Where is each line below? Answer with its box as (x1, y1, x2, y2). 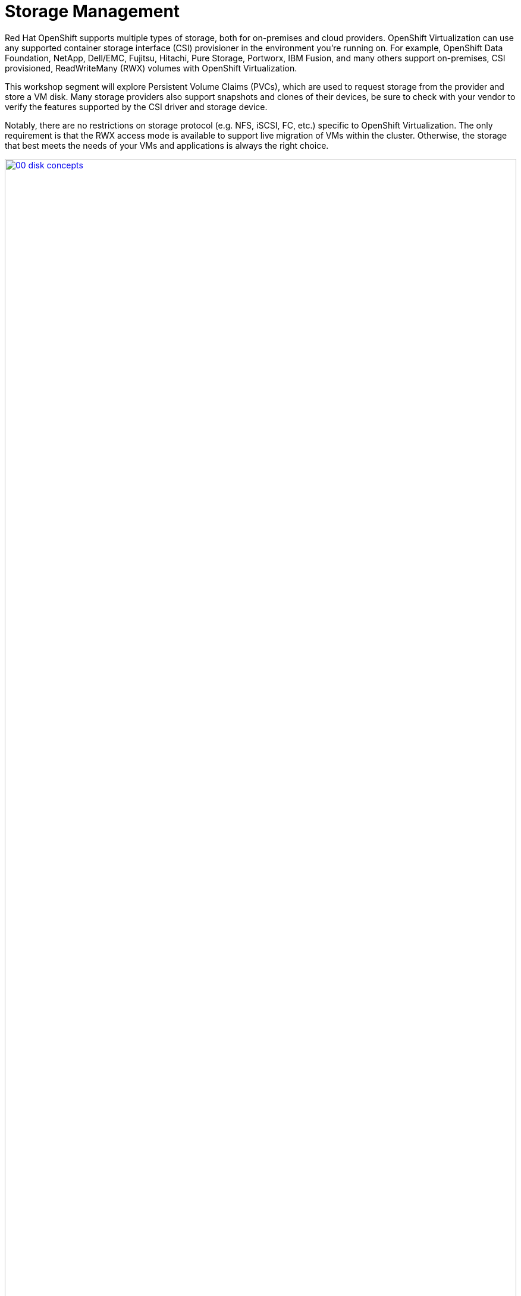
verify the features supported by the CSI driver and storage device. (5, 101, 268, 112)
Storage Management (5, 1, 180, 21)
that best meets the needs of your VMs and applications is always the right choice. (5, 140, 329, 151)
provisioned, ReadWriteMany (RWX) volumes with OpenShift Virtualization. (5, 62, 297, 73)
